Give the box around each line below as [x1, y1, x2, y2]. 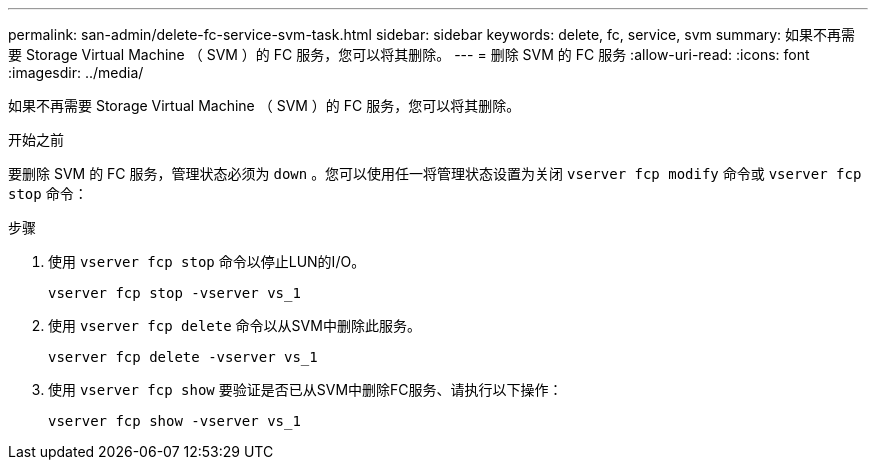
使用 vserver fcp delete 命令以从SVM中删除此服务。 [48, 317, 421, 334]
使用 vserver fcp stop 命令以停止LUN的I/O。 [48, 253, 366, 270]
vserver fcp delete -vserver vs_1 [48, 349, 318, 365]
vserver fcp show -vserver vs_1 [48, 413, 301, 429]
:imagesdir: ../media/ [8, 64, 144, 81]
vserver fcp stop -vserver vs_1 [48, 285, 301, 301]
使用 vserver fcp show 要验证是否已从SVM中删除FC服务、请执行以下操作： [48, 381, 563, 398]
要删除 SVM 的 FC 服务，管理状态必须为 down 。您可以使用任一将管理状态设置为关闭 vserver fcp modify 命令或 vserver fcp [8, 165, 862, 182]
